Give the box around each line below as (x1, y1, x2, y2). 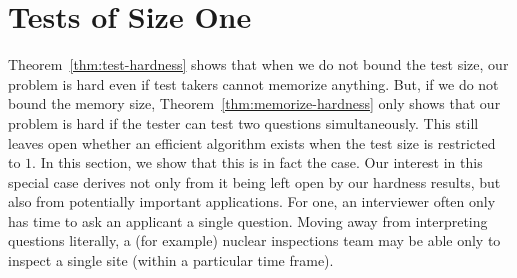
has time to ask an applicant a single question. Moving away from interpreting (8, 210, 488, 231)
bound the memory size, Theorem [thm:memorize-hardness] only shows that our (8, 93, 501, 114)
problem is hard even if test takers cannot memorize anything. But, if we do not (8, 73, 499, 94)
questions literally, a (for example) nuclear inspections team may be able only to (8, 230, 501, 251)
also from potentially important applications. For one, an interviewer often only (8, 191, 496, 212)
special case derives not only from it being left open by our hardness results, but (8, 171, 501, 192)
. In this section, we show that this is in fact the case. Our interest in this (32, 152, 483, 173)
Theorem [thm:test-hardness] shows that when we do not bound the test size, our (8, 54, 509, 75)
